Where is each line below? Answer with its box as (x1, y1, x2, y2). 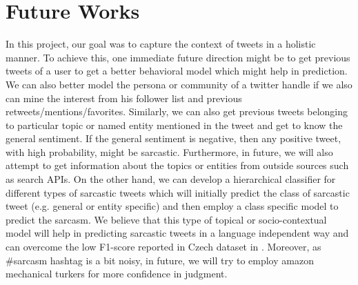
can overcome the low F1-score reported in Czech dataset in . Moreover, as (6, 239, 321, 254)
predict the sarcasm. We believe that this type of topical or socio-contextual (6, 212, 327, 226)
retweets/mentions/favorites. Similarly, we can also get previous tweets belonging (6, 104, 348, 119)
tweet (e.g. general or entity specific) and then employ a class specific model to (6, 199, 339, 213)
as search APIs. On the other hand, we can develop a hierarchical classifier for (6, 172, 336, 186)
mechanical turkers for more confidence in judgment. (6, 266, 228, 281)
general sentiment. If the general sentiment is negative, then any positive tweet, (6, 131, 341, 146)
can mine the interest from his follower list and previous (6, 90, 242, 105)
